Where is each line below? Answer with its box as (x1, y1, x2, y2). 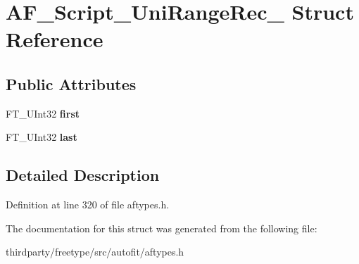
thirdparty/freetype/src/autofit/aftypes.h (6, 244, 184, 259)
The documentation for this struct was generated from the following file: (6, 220, 317, 235)
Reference (6, 25, 103, 54)
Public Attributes (6, 73, 137, 94)
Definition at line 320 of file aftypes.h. (6, 197, 170, 212)
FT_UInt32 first (6, 106, 80, 120)
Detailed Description (6, 164, 160, 186)
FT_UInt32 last (6, 130, 77, 144)
